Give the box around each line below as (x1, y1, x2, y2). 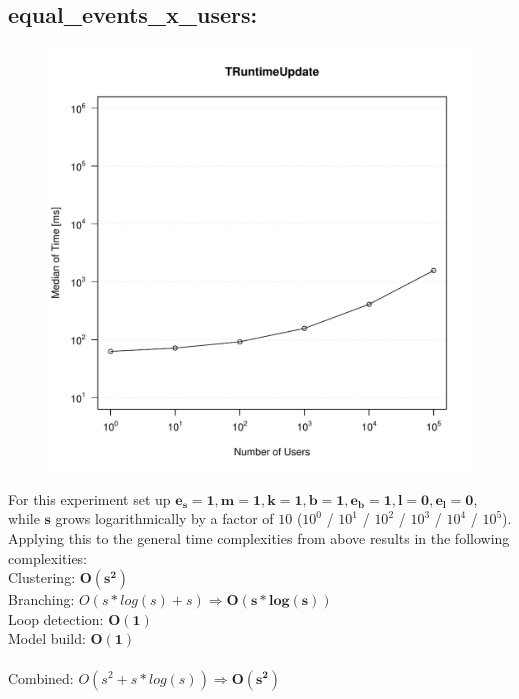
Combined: (8, 667, 74, 688)
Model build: (8, 628, 86, 649)
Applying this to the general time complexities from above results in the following (8, 527, 510, 548)
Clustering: (8, 567, 76, 588)
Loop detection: (8, 608, 104, 629)
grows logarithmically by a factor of (55, 508, 274, 529)
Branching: (8, 589, 75, 610)
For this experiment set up (8, 488, 171, 509)
